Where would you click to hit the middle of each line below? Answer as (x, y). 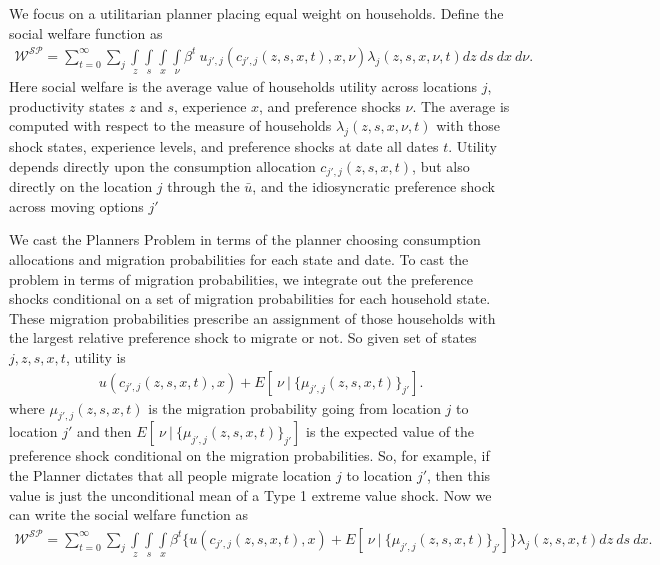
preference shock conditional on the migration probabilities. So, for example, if (249, 455)
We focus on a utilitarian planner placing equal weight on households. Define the (256, 13)
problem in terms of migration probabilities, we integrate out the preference (241, 278)
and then (104, 431)
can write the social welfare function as (128, 514)
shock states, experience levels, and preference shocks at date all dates (224, 146)
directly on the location (81, 186)
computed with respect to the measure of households (170, 125)
